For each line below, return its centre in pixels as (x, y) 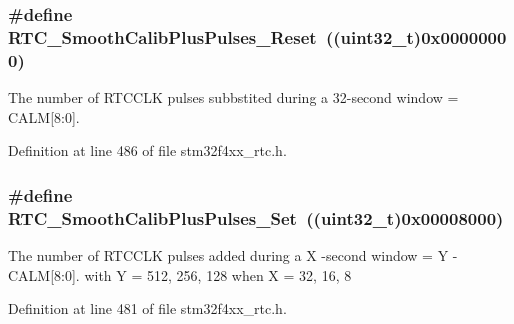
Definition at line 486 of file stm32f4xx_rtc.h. (147, 150)
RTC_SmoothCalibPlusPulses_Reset (162, 36)
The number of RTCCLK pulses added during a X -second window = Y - (233, 254)
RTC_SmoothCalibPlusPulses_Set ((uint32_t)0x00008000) (256, 217)
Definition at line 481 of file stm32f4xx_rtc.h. (147, 308)
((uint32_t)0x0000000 (416, 36)
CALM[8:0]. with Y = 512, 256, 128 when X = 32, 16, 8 (180, 274)
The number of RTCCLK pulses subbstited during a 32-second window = (233, 97)
